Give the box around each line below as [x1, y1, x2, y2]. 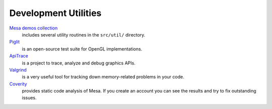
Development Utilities [9, 7, 102, 18]
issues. [22, 95, 37, 101]
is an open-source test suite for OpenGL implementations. [22, 45, 143, 52]
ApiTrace [9, 53, 29, 59]
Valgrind [9, 66, 27, 72]
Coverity [9, 80, 27, 87]
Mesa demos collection [9, 25, 58, 31]
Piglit [9, 39, 20, 45]
